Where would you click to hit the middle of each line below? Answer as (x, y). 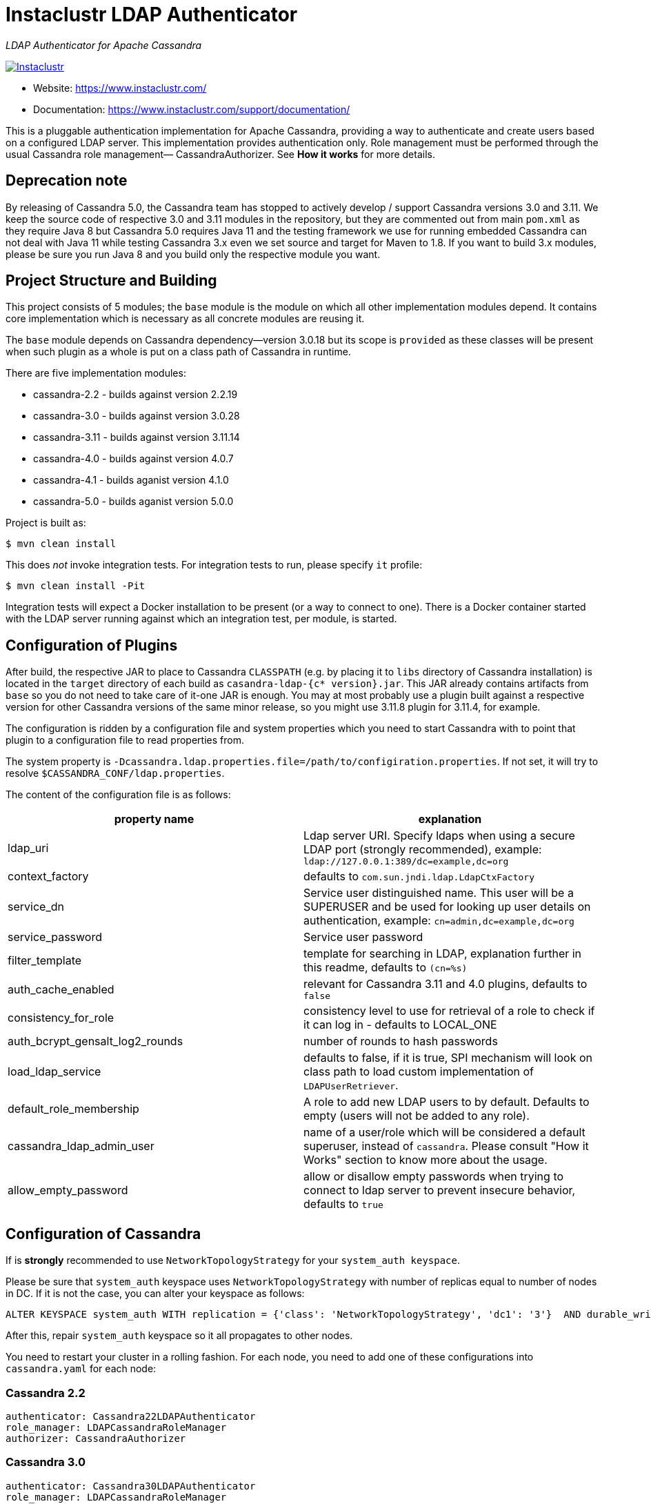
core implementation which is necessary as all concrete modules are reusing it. (185, 319)
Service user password (363, 937)
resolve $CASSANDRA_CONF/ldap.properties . (115, 773)
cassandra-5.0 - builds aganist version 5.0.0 (133, 502)
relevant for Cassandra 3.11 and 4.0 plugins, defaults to (445, 984)
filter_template (45, 961)
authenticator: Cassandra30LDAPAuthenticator (131, 1486)
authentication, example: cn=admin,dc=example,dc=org (439, 921)
